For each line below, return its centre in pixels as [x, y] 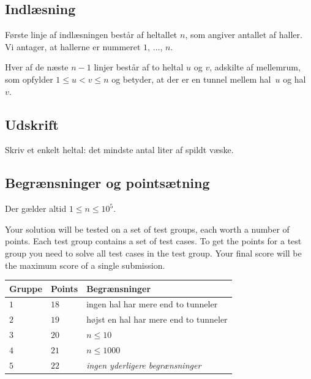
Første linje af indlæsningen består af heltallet [91, 35]
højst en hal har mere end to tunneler [157, 319]
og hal [294, 79]
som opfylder [29, 79]
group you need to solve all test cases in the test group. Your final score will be [153, 253]
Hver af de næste [37, 67]
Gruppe [26, 288]
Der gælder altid [36, 208]
